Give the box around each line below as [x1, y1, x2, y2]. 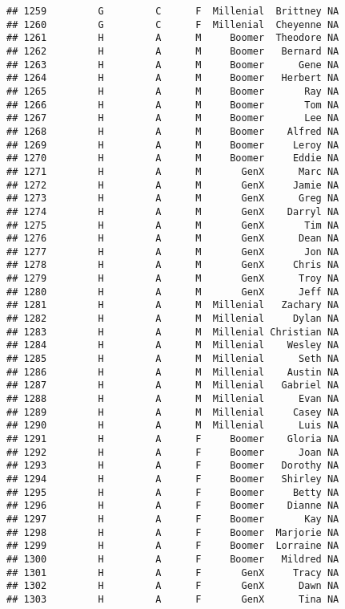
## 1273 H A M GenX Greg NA [6, 193, 339, 205]
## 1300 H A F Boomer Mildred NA [6, 553, 339, 565]
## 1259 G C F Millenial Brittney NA [6, 6, 339, 17]
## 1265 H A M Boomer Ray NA [6, 85, 339, 97]
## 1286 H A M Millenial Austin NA [6, 366, 339, 378]
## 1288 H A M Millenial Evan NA [6, 393, 339, 405]
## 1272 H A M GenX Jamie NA [6, 179, 339, 191]
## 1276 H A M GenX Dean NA [6, 233, 339, 245]
